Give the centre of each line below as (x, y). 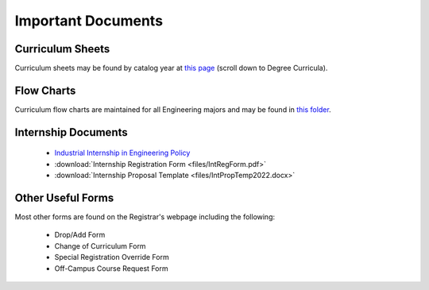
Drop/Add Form (80, 235)
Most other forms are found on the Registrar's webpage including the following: (145, 217)
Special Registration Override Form (112, 257)
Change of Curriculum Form (100, 246)
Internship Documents (71, 132)
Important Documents (89, 21)
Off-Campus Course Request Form (111, 268)
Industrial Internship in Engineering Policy (122, 153)
